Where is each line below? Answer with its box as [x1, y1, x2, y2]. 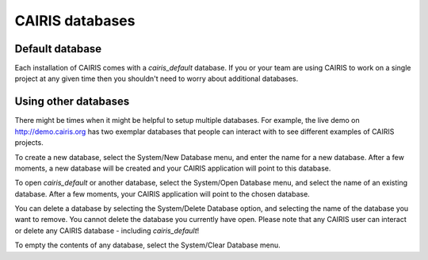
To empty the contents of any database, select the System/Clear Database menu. [14, 240, 281, 250]
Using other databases [14, 95, 130, 109]
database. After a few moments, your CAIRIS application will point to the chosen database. [14, 189, 311, 198]
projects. [14, 138, 44, 147]
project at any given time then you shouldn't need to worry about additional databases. [14, 74, 299, 83]
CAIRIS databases [14, 12, 136, 29]
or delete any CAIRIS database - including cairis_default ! [14, 226, 200, 235]
